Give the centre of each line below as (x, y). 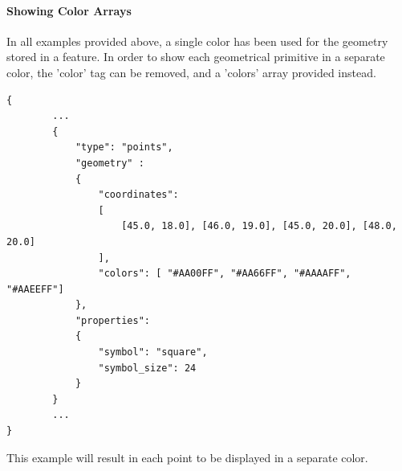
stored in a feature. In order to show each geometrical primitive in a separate (196, 57)
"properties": (112, 320)
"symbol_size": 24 (147, 368)
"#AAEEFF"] (35, 289)
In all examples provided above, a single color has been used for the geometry (197, 41)
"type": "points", (124, 147)
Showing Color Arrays (69, 10)
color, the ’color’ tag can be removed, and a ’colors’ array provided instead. (191, 72)
